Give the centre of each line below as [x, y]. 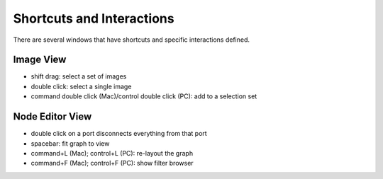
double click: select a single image [81, 86]
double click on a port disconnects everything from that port [119, 134]
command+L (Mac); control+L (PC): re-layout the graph [112, 153]
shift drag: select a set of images [79, 76]
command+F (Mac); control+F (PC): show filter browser [112, 163]
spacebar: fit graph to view [70, 143]
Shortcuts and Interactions [94, 18]
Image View [40, 60]
